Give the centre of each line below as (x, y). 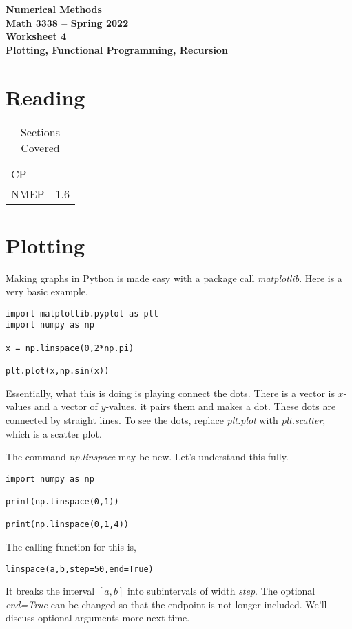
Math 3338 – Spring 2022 (67, 22)
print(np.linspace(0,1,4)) (67, 525)
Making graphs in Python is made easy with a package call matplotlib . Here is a (174, 278)
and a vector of (66, 406)
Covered (40, 147)
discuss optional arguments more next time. (98, 618)
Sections (40, 131)
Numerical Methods (54, 9)
